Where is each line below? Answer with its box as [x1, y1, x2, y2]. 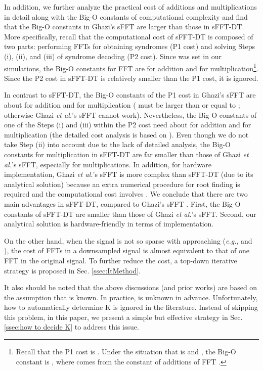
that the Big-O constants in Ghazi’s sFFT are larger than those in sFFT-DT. [4, 21, 244, 32]
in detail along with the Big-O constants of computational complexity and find [4, 11, 248, 22]
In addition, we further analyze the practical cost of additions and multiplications [4, 2, 257, 12]
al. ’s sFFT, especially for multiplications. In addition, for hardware [4, 159, 211, 169]
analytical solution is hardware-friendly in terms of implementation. [4, 218, 214, 229]
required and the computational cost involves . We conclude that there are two [4, 189, 248, 199]
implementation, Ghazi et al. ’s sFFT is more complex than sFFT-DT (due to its [4, 169, 253, 179]
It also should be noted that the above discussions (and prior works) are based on [4, 282, 257, 293]
